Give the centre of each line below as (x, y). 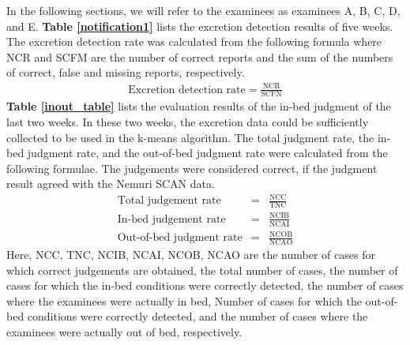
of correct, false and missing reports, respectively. (126, 72)
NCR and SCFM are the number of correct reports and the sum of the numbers (200, 56)
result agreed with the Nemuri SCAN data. (111, 184)
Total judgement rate (169, 201)
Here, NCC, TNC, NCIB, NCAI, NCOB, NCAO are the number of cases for (191, 255)
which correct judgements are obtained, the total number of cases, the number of (202, 270)
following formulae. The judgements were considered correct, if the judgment (192, 168)
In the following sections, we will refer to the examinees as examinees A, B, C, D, (203, 10)
